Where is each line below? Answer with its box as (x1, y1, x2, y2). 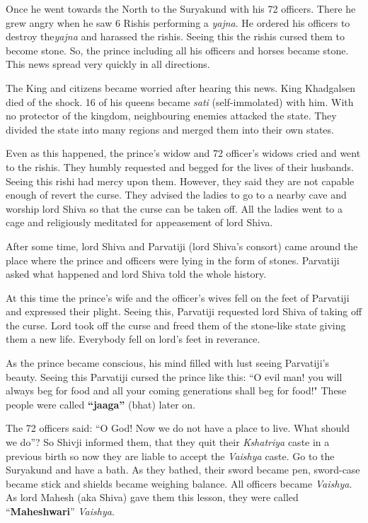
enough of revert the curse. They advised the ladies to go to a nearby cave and (6, 187, 347, 202)
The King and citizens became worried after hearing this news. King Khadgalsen (6, 80, 355, 95)
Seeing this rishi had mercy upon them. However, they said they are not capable (6, 173, 355, 188)
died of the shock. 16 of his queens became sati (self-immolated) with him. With (6, 94, 354, 109)
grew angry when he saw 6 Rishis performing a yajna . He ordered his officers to (6, 15, 350, 30)
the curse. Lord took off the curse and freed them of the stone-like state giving (6, 317, 346, 332)
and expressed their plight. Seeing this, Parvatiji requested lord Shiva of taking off (6, 304, 362, 319)
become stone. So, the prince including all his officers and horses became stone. (6, 42, 349, 57)
